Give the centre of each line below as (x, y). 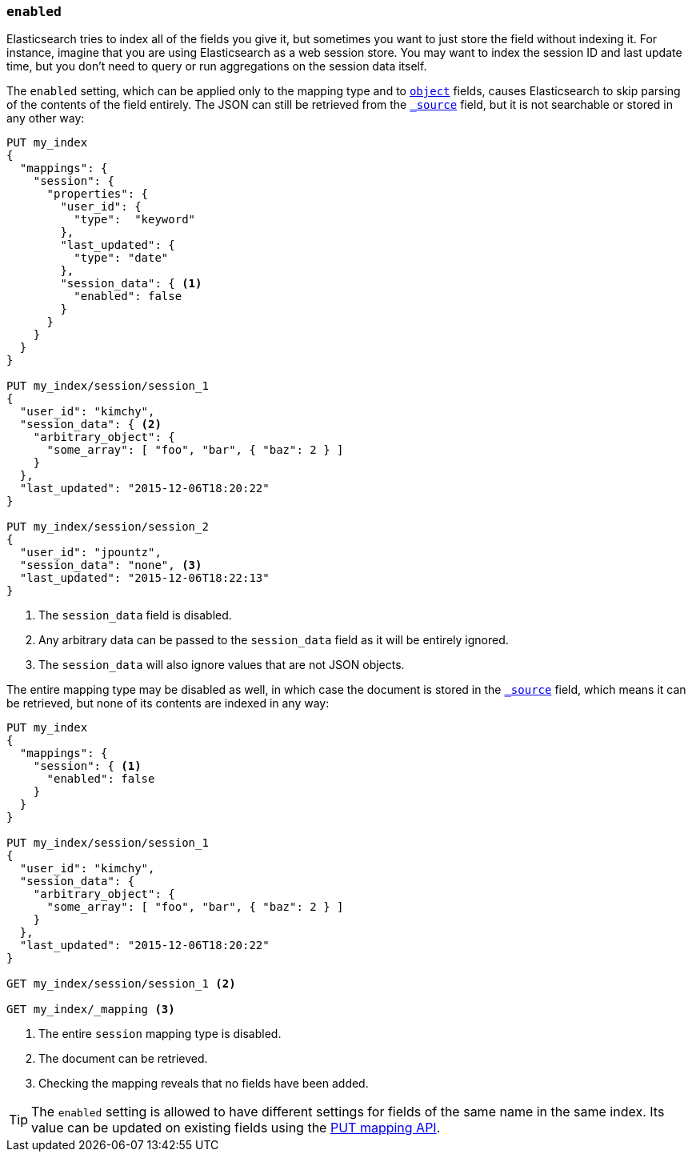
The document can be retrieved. (123, 1059)
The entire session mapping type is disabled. (160, 1034)
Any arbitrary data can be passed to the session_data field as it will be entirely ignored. (274, 640)
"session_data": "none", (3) (111, 565)
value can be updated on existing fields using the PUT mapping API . (236, 1128)
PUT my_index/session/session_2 (108, 527)
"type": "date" (121, 258)
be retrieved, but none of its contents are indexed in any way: (168, 703)
